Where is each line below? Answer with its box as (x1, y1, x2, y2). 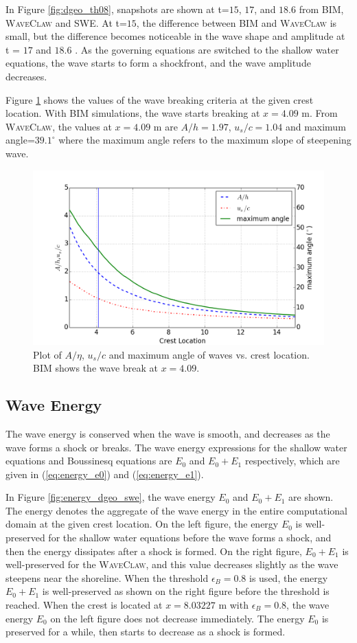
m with (218, 598, 249, 612)
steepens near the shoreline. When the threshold (5, 570, 209, 585)
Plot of (33, 347, 62, 361)
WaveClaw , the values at (5, 119, 112, 133)
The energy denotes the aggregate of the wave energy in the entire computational (5, 503, 347, 517)
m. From (301, 106, 338, 120)
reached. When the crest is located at (5, 598, 163, 612)
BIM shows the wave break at (33, 361, 158, 375)
